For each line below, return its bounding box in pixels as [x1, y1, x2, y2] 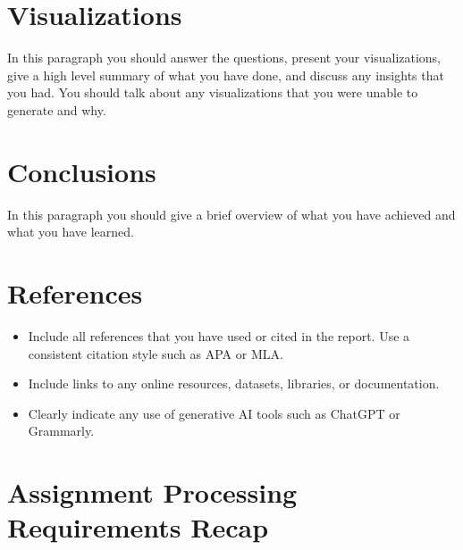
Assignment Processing [7, 474, 298, 511]
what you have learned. [7, 222, 134, 241]
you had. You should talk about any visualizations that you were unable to [7, 83, 418, 102]
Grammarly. [28, 421, 95, 440]
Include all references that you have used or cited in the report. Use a [28, 326, 410, 345]
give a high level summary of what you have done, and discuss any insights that [7, 65, 444, 84]
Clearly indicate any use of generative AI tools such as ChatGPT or [28, 404, 400, 422]
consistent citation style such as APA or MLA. [28, 344, 283, 362]
